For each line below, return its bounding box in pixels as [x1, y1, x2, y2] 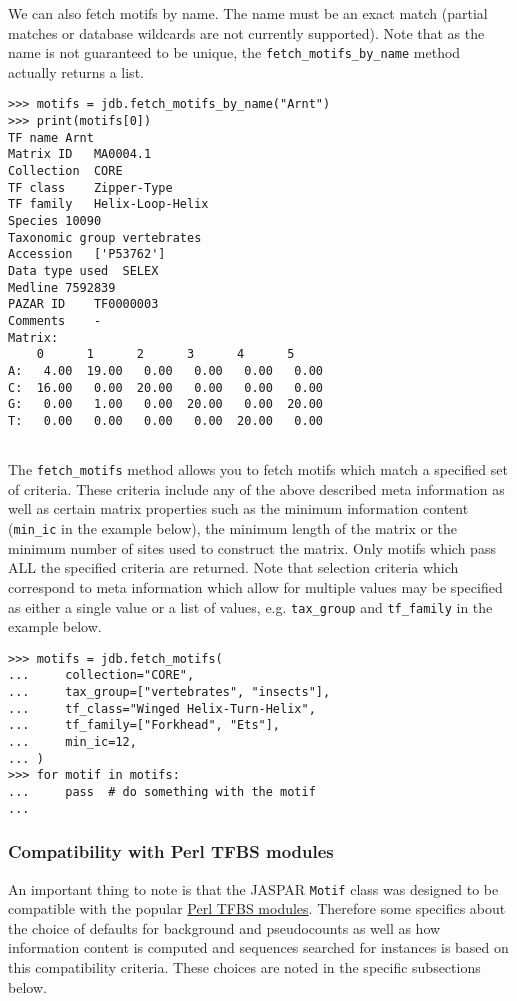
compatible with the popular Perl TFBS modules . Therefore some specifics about [8, 898, 506, 919]
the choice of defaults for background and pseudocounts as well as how [8, 917, 441, 938]
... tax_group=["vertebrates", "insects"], [8, 685, 331, 700]
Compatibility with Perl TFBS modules [8, 839, 334, 864]
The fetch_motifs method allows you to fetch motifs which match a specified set [8, 459, 508, 480]
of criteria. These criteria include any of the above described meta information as [8, 478, 505, 499]
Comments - [8, 313, 102, 328]
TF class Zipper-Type [8, 180, 173, 195]
